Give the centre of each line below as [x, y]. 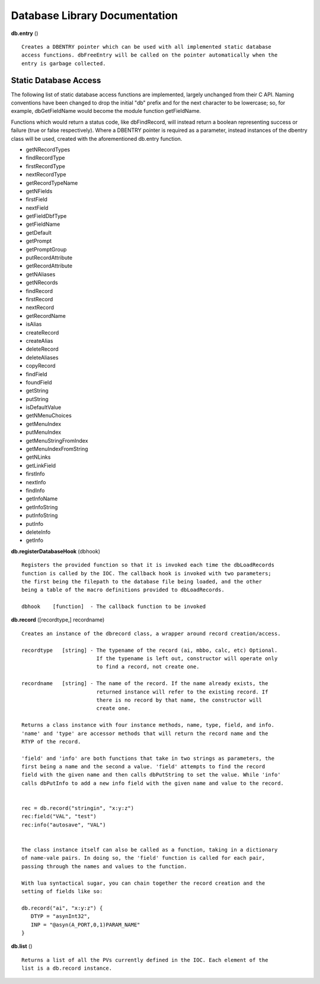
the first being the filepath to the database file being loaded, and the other [142, 581]
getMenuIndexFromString [57, 449]
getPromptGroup [46, 249]
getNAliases [41, 274]
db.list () [22, 946]
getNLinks [38, 457]
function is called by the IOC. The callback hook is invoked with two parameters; [147, 573]
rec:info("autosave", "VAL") [64, 825]
